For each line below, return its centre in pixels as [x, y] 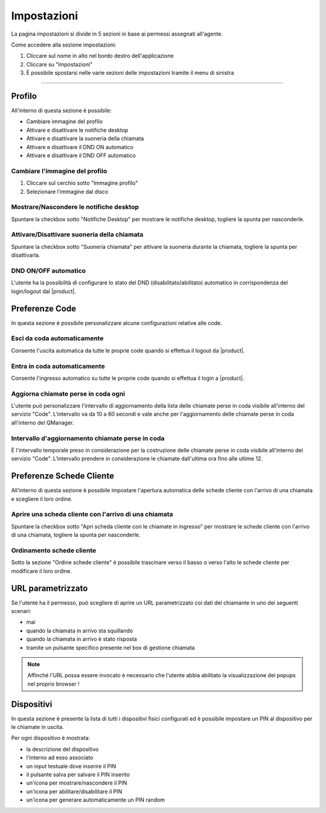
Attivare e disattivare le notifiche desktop [77, 130]
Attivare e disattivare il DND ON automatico [80, 147]
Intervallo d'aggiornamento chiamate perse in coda [88, 438]
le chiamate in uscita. [37, 727]
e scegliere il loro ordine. [42, 499]
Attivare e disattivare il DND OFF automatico [81, 155]
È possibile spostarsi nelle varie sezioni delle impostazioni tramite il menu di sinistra [130, 73]
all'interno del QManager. [43, 422]
